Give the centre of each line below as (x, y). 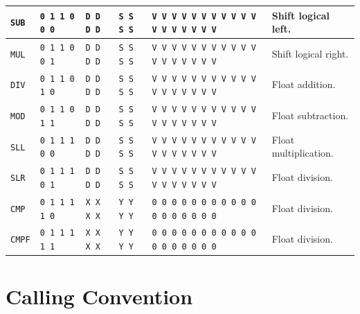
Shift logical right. (310, 53)
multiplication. (303, 153)
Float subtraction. (310, 115)
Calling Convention (99, 296)
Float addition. (304, 84)
